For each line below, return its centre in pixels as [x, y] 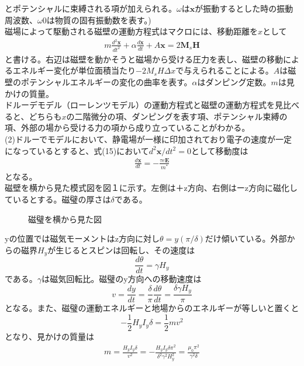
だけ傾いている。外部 [246, 238]
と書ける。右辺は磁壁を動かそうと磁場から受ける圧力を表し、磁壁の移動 [144, 59]
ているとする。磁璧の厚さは [58, 199]
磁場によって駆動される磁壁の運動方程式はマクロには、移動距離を [131, 31]
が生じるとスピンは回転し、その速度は [121, 250]
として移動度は [220, 150]
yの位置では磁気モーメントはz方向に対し [82, 238]
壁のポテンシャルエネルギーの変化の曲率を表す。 [99, 81]
